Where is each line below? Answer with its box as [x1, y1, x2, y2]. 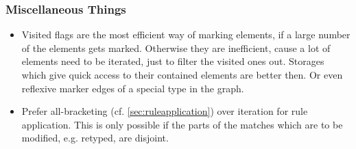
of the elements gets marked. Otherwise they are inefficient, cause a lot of [21, 40, 331, 55]
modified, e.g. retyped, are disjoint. [21, 131, 169, 145]
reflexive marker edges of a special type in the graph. [21, 81, 244, 95]
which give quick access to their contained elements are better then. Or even [21, 68, 343, 81]
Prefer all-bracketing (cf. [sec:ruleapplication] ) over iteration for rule [21, 104, 308, 118]
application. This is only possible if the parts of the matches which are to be [21, 117, 343, 131]
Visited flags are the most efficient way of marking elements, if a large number [21, 27, 351, 42]
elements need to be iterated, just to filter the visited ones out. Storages [21, 54, 324, 68]
